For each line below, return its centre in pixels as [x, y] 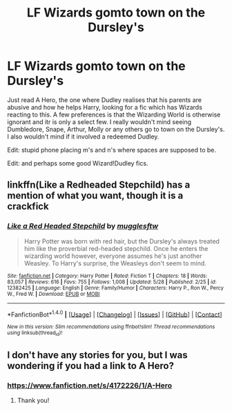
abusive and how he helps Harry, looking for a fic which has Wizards [105, 107]
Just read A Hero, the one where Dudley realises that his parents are [105, 100]
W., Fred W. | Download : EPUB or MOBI [54, 294]
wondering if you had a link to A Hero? [91, 366]
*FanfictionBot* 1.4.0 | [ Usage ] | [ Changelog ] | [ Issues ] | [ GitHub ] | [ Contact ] [115, 314]
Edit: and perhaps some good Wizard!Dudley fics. [78, 163]
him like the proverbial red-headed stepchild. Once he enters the [116, 248]
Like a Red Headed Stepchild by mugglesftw [83, 226]
